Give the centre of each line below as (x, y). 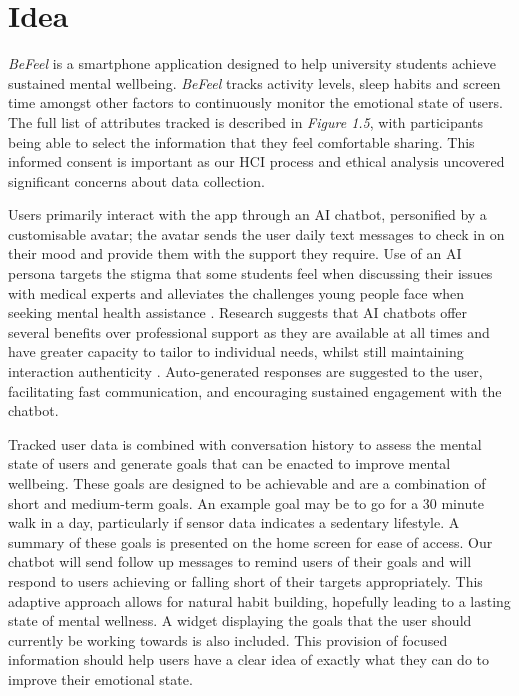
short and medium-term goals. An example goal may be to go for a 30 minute (246, 502)
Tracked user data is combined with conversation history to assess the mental (245, 443)
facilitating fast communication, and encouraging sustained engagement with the (255, 390)
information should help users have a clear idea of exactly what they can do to (249, 659)
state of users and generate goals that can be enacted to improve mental (229, 463)
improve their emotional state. (100, 678)
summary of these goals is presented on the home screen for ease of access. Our (250, 541)
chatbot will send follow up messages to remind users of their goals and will (240, 561)
